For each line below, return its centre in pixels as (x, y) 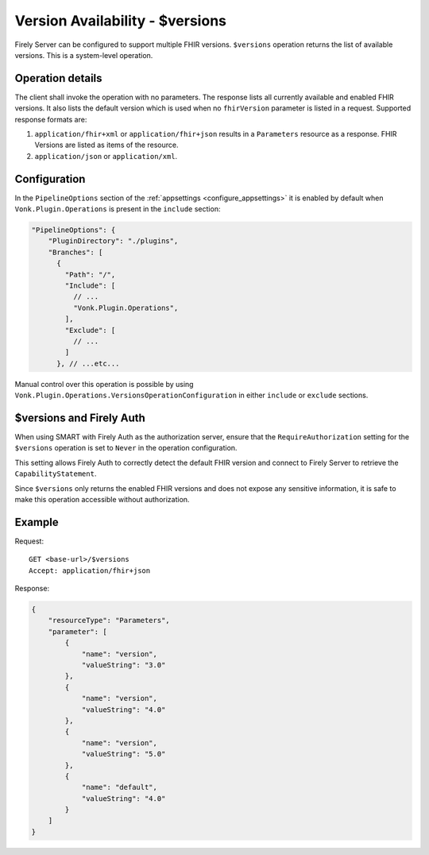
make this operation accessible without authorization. (102, 499)
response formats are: (51, 119)
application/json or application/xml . (106, 156)
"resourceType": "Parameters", (109, 621)
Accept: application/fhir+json (90, 571)
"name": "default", (120, 787)
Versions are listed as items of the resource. (106, 145)
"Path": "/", (90, 275)
